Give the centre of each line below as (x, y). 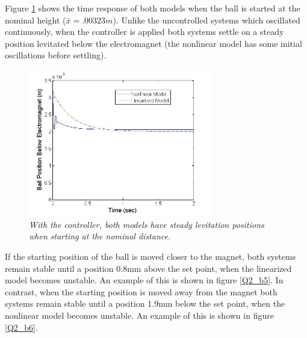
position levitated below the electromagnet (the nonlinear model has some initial (153, 43)
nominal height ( (36, 20)
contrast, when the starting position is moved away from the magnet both (141, 291)
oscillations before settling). (56, 55)
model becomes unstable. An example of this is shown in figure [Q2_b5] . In (144, 280)
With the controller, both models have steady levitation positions (147, 224)
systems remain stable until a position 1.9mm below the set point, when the (145, 303)
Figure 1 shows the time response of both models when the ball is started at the (153, 8)
